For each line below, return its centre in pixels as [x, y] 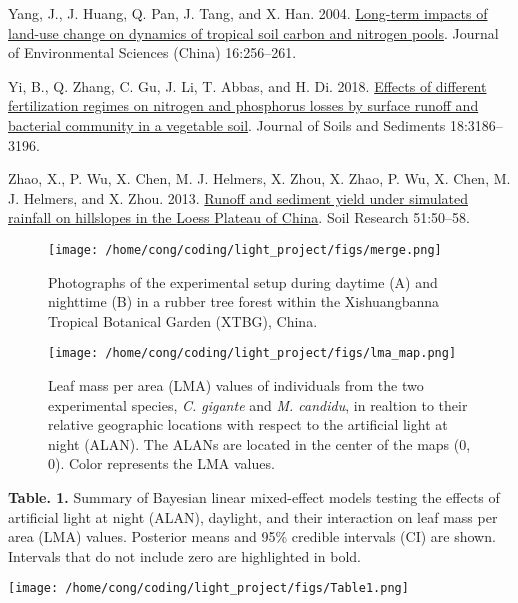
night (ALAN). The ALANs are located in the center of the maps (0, [259, 443]
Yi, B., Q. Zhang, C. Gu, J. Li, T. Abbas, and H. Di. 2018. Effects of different [247, 85]
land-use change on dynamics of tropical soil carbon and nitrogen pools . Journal [253, 32]
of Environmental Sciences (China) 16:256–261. [152, 52]
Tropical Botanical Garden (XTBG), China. [183, 320]
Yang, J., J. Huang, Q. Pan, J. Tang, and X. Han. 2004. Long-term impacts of [248, 13]
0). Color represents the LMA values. [161, 463]
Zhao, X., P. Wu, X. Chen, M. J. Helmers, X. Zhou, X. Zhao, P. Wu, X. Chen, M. [259, 178]
